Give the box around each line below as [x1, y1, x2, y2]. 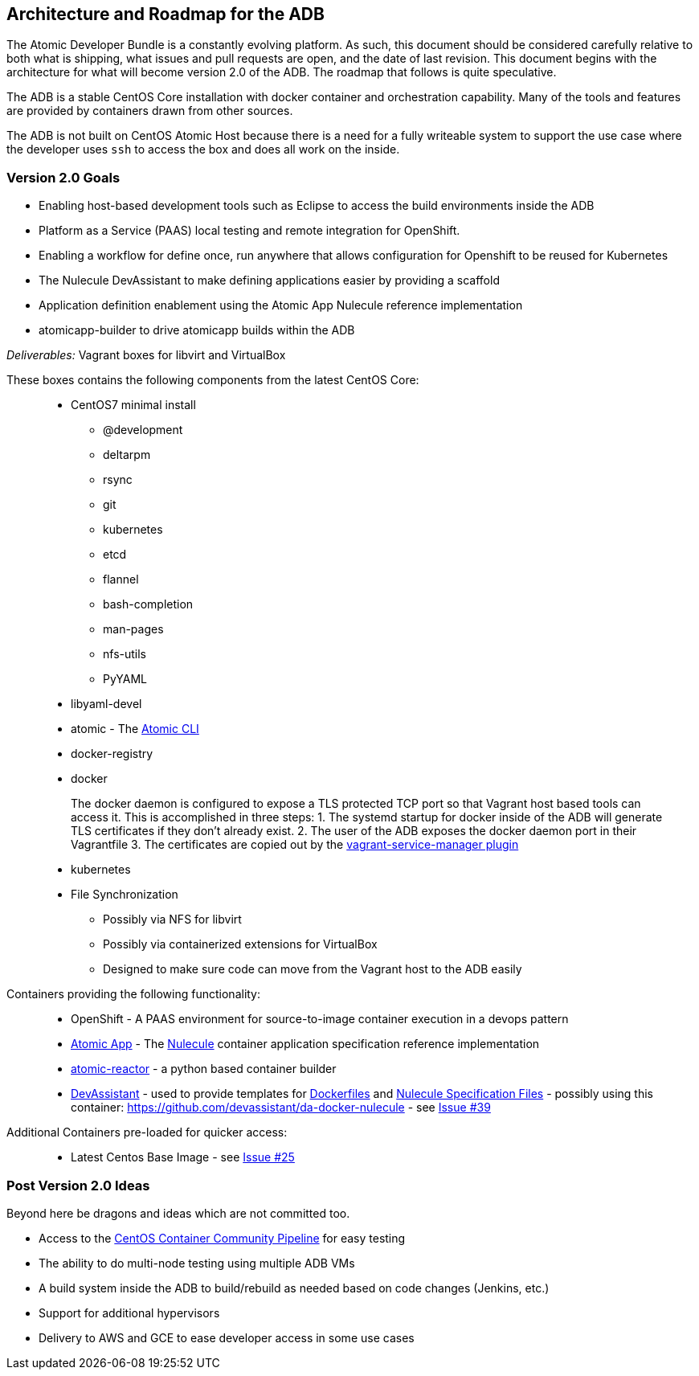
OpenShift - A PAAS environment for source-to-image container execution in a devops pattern [71, 1012, 569, 1026]
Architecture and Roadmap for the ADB [6, 4, 325, 24]
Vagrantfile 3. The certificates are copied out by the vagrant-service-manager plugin [71, 837, 519, 852]
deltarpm [103, 448, 151, 462]
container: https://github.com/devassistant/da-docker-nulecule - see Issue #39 [71, 1100, 491, 1115]
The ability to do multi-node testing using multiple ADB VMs [39, 1255, 355, 1270]
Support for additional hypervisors [39, 1305, 220, 1320]
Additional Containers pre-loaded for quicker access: [6, 1125, 288, 1140]
